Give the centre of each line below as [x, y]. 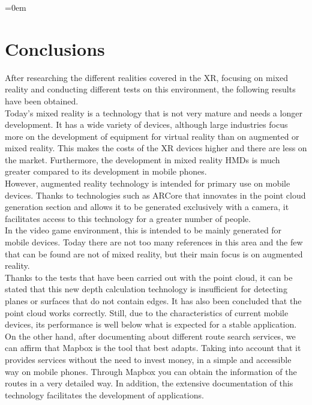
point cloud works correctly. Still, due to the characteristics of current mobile [147, 312]
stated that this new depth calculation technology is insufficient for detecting [146, 289]
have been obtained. [42, 100]
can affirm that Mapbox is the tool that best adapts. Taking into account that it [153, 348]
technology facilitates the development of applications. [104, 394]
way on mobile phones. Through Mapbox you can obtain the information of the [151, 371]
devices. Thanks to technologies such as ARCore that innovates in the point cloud [155, 195]
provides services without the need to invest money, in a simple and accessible [148, 359]
